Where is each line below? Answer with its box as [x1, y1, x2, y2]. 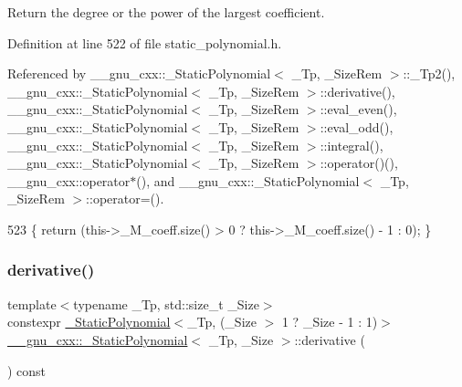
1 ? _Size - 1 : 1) [281, 312, 378, 331]
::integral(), [320, 135, 383, 154]
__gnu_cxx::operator [7, 171, 131, 190]
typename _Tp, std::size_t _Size [73, 294, 259, 313]
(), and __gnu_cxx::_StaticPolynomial [136, 171, 360, 190]
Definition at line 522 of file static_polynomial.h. [7, 33, 282, 52]
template [7, 294, 57, 313]
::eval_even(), [320, 99, 397, 119]
